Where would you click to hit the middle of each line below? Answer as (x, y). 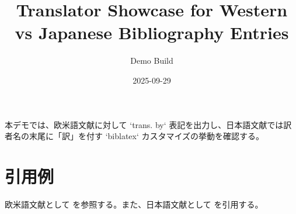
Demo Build (152, 61)
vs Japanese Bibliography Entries (152, 32)
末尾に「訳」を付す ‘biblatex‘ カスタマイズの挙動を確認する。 (147, 136)
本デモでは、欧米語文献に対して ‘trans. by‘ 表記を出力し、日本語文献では (144, 124)
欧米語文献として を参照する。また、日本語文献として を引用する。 (134, 204)
